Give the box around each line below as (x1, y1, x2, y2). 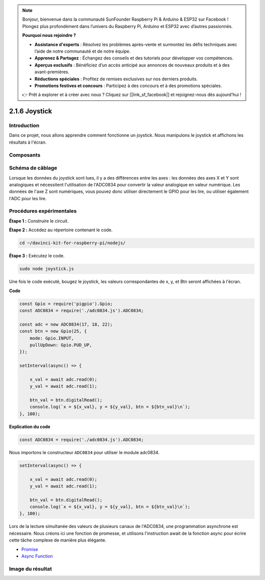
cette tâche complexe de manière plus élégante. (9, 537, 106, 543)
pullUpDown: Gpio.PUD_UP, (29, 342, 92, 348)
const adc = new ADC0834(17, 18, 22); (19, 321, 113, 327)
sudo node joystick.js (19, 266, 74, 272)
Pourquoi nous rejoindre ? (22, 32, 76, 38)
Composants (9, 152, 41, 158)
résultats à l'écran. (9, 139, 47, 145)
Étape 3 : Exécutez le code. (9, 253, 65, 259)
